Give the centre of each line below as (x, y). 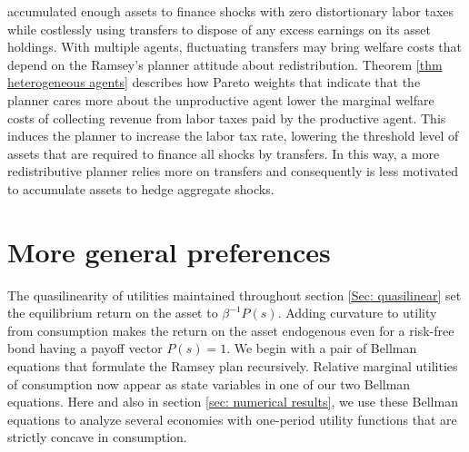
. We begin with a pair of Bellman (322, 348)
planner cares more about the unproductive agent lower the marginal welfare (221, 99)
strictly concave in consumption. (97, 437)
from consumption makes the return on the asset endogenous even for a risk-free (231, 330)
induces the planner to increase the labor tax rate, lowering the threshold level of (233, 136)
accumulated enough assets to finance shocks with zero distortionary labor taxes (231, 11)
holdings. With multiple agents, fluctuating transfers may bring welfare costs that (234, 47)
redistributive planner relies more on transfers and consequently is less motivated (233, 171)
